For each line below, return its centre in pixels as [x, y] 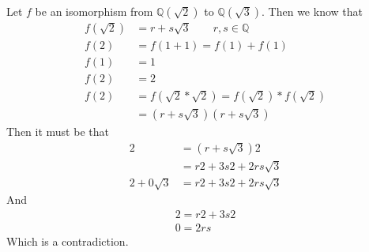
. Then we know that [312, 11]
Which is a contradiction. [68, 241]
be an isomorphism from [94, 11]
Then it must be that [58, 132]
